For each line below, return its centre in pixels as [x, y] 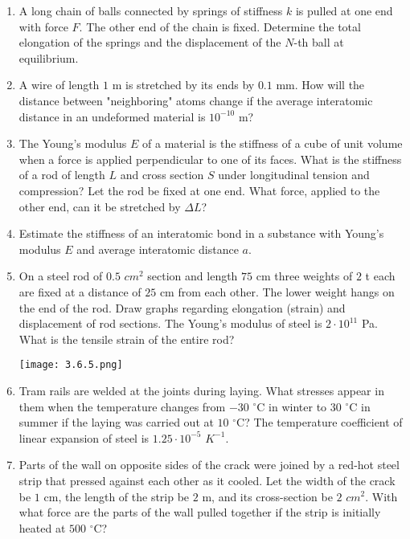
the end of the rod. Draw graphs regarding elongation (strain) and [182, 307]
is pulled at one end [344, 10]
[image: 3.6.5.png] [71, 365]
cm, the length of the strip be [117, 496]
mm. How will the [320, 85]
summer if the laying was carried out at [116, 422]
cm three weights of [304, 276]
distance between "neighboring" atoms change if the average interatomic [196, 100]
